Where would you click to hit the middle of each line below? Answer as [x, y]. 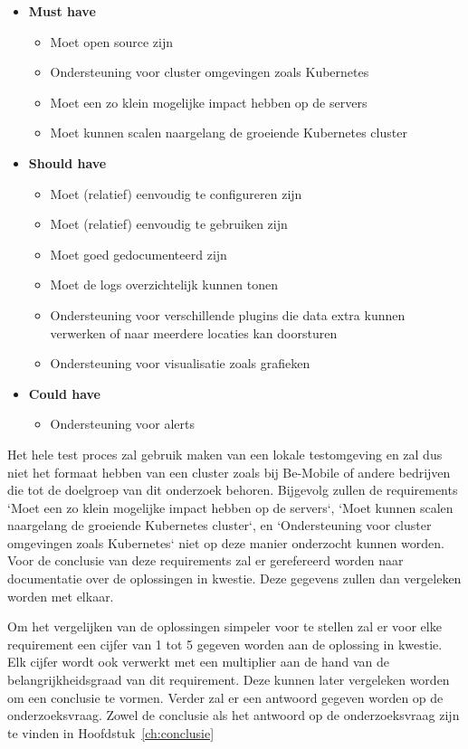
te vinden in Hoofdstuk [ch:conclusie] [111, 732]
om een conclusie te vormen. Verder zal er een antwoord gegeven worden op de [225, 697]
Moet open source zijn [112, 41]
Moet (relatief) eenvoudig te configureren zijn [176, 193]
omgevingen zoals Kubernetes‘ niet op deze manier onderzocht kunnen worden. [226, 542]
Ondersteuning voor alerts [122, 424]
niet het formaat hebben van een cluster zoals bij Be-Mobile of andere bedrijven [229, 472]
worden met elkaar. [61, 596]
